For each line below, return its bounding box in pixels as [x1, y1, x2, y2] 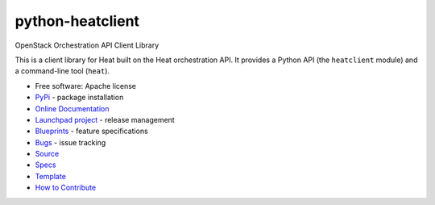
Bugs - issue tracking [35, 137, 106, 147]
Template [35, 171, 66, 181]
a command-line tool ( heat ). [14, 66, 110, 76]
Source [35, 149, 60, 159]
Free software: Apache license [35, 81, 137, 90]
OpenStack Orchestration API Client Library [14, 40, 159, 50]
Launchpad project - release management [35, 115, 175, 124]
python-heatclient [14, 12, 140, 30]
